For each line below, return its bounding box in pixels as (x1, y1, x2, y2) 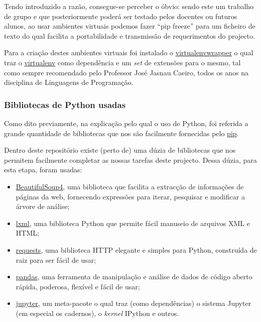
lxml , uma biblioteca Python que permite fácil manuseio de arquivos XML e (16, 218, 250, 228)
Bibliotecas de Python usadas (4, 98, 126, 111)
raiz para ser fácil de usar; (16, 254, 96, 265)
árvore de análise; (16, 201, 70, 211)
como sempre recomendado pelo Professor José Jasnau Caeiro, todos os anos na (4, 67, 249, 77)
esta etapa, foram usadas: (4, 164, 82, 175)
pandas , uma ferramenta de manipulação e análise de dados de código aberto (16, 271, 252, 282)
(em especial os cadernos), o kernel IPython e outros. (16, 307, 179, 318)
